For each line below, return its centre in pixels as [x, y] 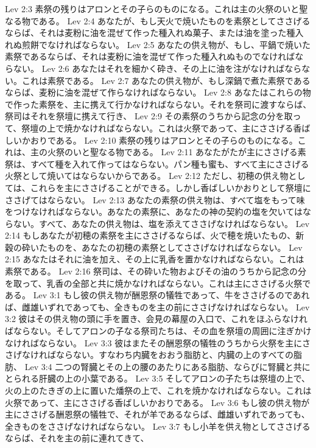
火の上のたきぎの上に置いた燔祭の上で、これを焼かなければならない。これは [158, 390]
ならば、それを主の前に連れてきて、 [77, 438]
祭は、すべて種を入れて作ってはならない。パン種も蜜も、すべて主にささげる [157, 163]
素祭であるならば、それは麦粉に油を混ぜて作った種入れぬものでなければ [150, 56]
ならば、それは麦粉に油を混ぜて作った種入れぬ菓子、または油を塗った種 [150, 33]
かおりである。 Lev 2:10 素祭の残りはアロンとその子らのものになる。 [160, 140]
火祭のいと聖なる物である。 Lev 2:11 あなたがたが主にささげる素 [177, 152]
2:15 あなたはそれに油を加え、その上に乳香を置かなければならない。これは [155, 259]
